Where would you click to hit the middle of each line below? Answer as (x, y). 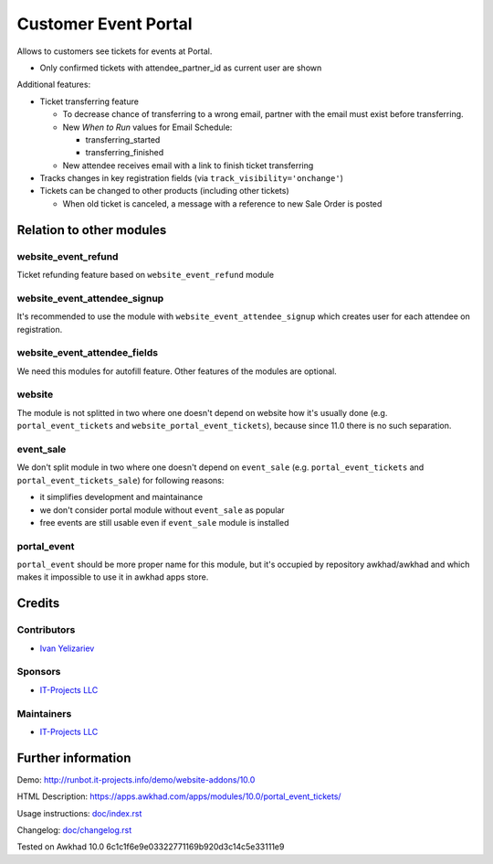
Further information (74, 757)
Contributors (46, 630)
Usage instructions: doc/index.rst (79, 813)
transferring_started (123, 139)
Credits (38, 603)
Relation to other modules (92, 230)
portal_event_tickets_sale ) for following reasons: (121, 480)
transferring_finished (125, 153)
